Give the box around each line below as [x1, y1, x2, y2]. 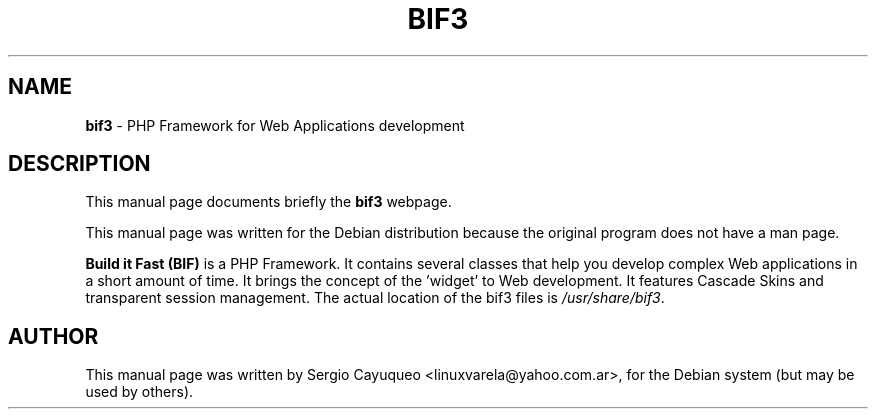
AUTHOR [8, 323, 99, 349]
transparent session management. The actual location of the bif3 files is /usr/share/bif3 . [85, 289, 665, 307]
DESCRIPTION [8, 151, 151, 177]
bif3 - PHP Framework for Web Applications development [85, 116, 465, 134]
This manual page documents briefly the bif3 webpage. [85, 193, 452, 211]
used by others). [85, 383, 194, 401]
